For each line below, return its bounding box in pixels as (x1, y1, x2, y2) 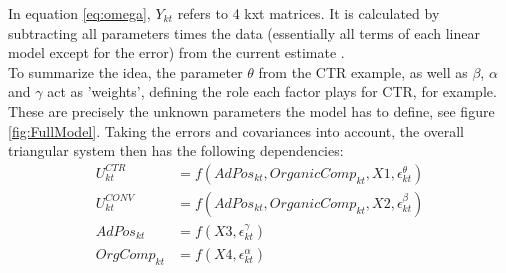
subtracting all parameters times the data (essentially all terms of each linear (8, 22, 480, 43)
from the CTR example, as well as (258, 61, 468, 82)
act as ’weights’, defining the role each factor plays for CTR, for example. (47, 81, 497, 102)
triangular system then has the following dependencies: (8, 140, 344, 161)
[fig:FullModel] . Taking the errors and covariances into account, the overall (8, 120, 464, 141)
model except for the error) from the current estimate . (8, 42, 345, 63)
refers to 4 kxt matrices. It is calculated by (177, 3, 440, 23)
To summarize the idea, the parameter (8, 61, 243, 82)
